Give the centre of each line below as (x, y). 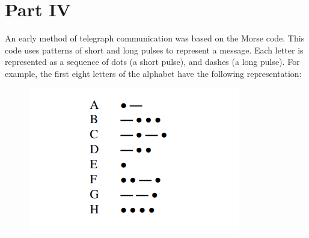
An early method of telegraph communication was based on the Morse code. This (155, 38)
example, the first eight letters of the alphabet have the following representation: (153, 73)
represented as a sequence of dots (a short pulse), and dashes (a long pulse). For (152, 62)
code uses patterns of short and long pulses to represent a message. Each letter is (154, 50)
